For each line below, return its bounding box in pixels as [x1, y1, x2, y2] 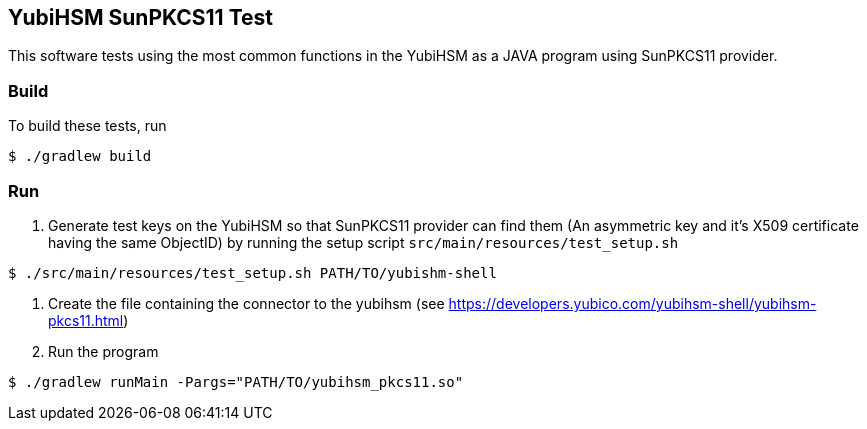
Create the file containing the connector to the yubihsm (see [48, 294, 445, 312]
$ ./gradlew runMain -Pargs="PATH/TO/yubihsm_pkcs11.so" [8, 373, 464, 390]
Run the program [48, 342, 159, 360]
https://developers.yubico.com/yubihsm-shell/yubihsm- [448, 294, 817, 312]
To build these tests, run [8, 117, 167, 135]
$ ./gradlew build [8, 148, 152, 165]
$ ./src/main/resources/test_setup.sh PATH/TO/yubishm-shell [8, 264, 497, 281]
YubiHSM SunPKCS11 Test [8, 5, 273, 30]
